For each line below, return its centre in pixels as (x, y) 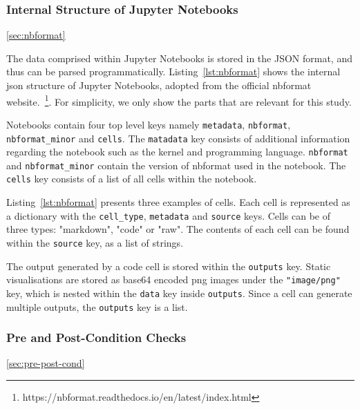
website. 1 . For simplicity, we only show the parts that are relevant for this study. (179, 100)
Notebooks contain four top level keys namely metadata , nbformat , (149, 124)
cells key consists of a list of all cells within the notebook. (132, 179)
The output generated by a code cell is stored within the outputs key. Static (169, 266)
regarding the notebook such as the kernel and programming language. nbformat (177, 152)
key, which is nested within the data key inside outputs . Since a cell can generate (179, 293)
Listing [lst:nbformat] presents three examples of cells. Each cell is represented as (178, 202)
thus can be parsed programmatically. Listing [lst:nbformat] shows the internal (173, 72)
